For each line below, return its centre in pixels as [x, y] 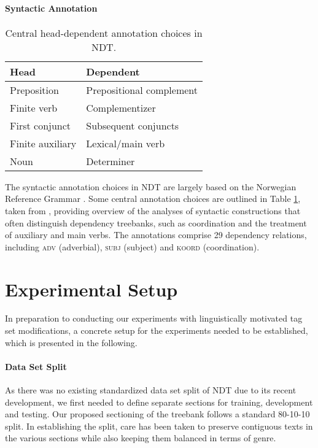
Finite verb [34, 107]
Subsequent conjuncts [133, 125]
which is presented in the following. [71, 342]
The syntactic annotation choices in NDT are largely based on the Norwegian [151, 186]
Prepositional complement [142, 90]
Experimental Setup [91, 289]
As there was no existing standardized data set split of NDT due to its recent [151, 390]
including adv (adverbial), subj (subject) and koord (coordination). [132, 246]
